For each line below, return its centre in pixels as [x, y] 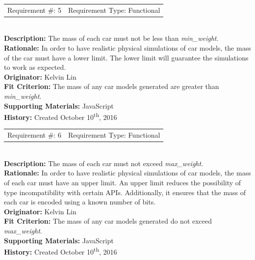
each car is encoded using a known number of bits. [80, 202]
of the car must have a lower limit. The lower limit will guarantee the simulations [126, 57]
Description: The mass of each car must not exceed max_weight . [104, 163]
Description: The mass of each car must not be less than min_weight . [111, 38]
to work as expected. [35, 67]
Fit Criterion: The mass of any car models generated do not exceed [108, 221]
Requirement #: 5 [34, 10]
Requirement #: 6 [34, 135]
